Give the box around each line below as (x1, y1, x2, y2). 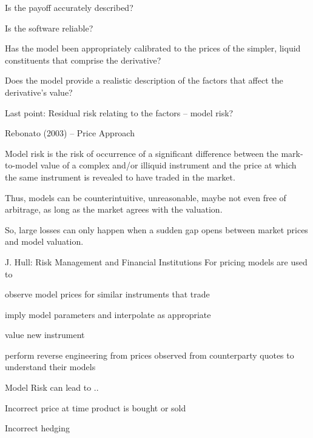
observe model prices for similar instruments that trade (5, 288, 210, 300)
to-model (5, 159, 38, 171)
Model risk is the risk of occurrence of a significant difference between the (5, 147, 278, 159)
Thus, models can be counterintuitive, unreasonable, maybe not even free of (5, 191, 286, 204)
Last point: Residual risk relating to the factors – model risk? (5, 106, 234, 119)
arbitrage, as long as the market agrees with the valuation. (5, 203, 223, 216)
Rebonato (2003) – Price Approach (5, 127, 135, 139)
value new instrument (5, 328, 85, 341)
